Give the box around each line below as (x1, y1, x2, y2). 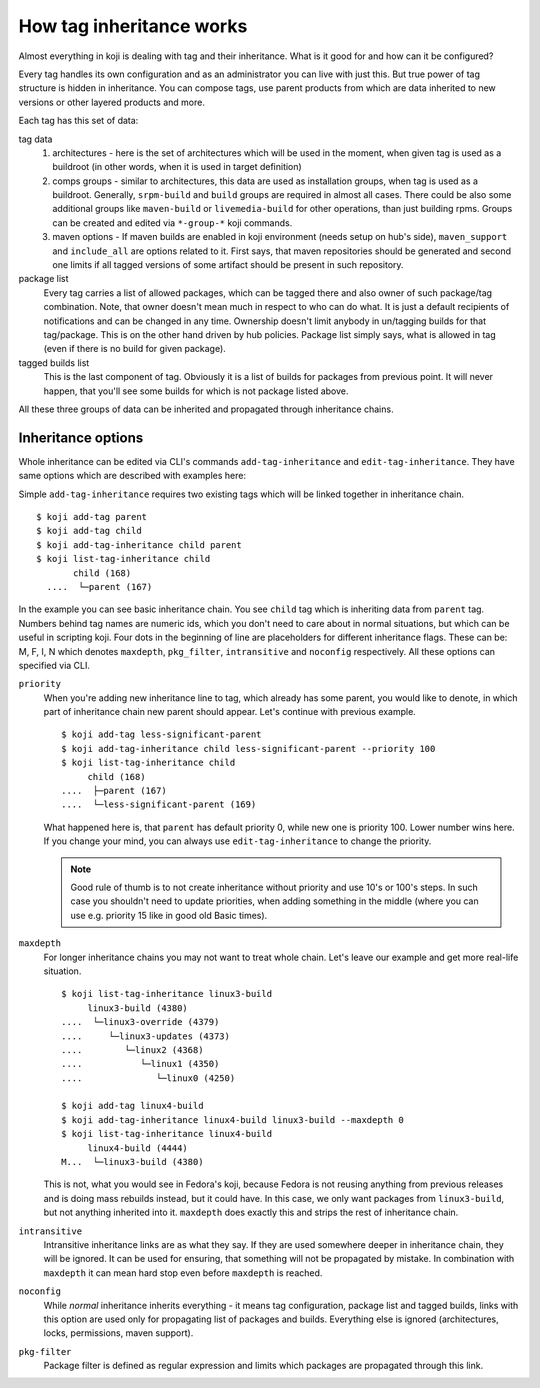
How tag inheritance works (18, 15, 248, 37)
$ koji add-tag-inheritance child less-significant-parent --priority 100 (61, 743, 436, 754)
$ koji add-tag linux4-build (61, 1100, 204, 1112)
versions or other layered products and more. (18, 96, 205, 108)
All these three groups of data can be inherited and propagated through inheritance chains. (18, 403, 394, 415)
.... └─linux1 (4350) (61, 1058, 220, 1070)
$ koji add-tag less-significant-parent (61, 729, 262, 740)
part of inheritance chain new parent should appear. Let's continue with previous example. (43, 706, 417, 718)
